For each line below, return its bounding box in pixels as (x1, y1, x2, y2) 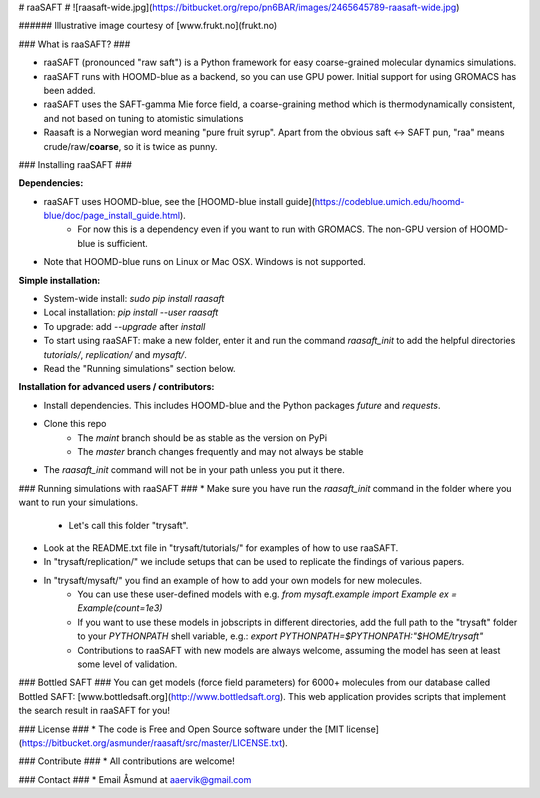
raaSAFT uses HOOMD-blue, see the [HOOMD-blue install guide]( (43, 195, 315, 207)
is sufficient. (97, 237, 149, 249)
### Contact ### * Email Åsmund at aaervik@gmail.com (18, 773, 252, 785)
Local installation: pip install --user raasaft (43, 306, 219, 319)
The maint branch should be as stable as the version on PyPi (77, 431, 328, 444)
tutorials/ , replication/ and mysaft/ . (43, 348, 187, 360)
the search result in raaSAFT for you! (18, 705, 170, 717)
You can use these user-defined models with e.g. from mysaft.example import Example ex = (77, 588, 458, 600)
